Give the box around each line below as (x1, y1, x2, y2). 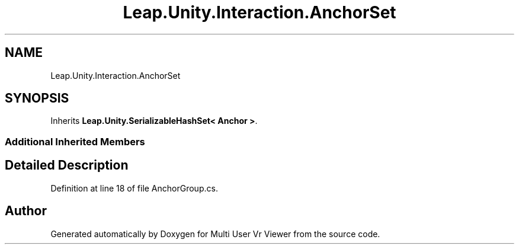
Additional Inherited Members (5, 135, 145, 148)
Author (5, 203, 47, 219)
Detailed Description (5, 158, 129, 173)
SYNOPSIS (5, 91, 69, 106)
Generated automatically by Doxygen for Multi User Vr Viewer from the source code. (50, 228, 380, 239)
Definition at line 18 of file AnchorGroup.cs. (50, 183, 218, 193)
